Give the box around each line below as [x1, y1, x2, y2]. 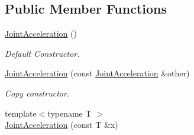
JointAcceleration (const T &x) [5, 118, 118, 131]
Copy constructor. [5, 86, 70, 99]
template [5, 107, 37, 119]
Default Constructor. [5, 47, 80, 59]
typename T [47, 107, 92, 119]
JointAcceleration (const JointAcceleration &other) [5, 67, 190, 79]
